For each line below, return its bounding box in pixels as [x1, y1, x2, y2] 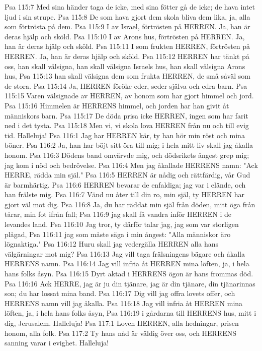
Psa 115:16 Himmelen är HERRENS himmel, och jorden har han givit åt [5, 100, 229, 110]
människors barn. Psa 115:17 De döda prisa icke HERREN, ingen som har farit [5, 110, 248, 121]
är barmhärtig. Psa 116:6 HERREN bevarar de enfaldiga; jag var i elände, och [5, 179, 246, 190]
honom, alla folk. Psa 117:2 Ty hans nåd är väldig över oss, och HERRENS [5, 327, 237, 338]
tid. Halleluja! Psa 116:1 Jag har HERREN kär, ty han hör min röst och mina [5, 130, 245, 140]
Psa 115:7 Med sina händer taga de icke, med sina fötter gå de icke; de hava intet [5, 2, 255, 12]
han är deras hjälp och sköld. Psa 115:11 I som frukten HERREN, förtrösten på [5, 41, 250, 51]
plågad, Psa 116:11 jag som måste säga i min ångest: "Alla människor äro [5, 228, 231, 239]
